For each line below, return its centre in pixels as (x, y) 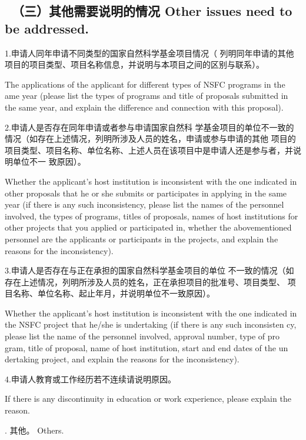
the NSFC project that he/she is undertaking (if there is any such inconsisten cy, (151, 324)
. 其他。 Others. (34, 430)
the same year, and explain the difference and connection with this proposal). (144, 107)
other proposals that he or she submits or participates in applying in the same (146, 193)
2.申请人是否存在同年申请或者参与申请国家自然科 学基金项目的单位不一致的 (149, 127)
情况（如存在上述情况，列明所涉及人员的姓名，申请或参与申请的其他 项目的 (150, 139)
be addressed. (47, 28)
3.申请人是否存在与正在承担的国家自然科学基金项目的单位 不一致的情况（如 (149, 270)
